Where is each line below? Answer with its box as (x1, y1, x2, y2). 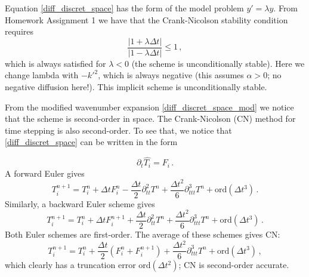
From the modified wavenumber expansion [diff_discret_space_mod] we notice (5, 100, 294, 113)
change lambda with (5, 69, 79, 81)
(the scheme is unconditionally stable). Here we (131, 57, 305, 69)
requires (5, 25, 33, 38)
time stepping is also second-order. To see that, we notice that (5, 124, 232, 136)
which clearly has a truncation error (5, 258, 136, 271)
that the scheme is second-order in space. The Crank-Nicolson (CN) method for (5, 112, 296, 125)
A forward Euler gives (5, 167, 85, 179)
